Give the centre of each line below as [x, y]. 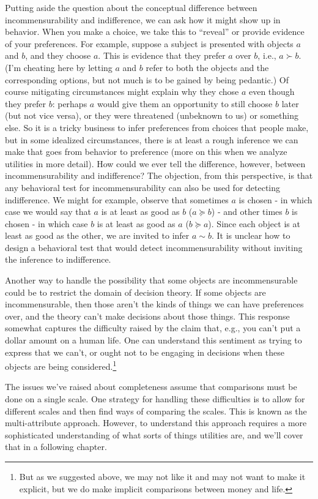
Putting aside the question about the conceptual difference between [131, 7]
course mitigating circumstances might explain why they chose [122, 92]
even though [272, 92]
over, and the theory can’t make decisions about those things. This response [147, 316]
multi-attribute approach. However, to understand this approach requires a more [156, 423]
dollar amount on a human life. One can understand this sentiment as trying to [153, 340]
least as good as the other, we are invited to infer [97, 235]
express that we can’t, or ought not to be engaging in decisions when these [145, 352]
